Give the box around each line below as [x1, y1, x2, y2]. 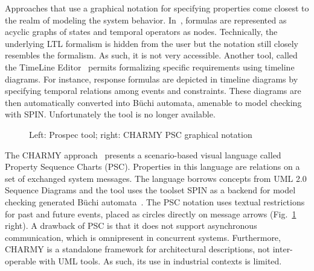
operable [5, 254, 36, 267]
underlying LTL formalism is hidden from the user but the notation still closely [5, 37, 298, 49]
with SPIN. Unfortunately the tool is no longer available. [5, 108, 216, 120]
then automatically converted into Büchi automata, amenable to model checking [5, 96, 302, 108]
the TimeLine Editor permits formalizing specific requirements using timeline [5, 60, 295, 73]
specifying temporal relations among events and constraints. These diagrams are [5, 84, 301, 97]
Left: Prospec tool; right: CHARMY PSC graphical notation [29, 128, 252, 140]
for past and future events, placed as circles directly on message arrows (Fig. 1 [5, 207, 296, 220]
